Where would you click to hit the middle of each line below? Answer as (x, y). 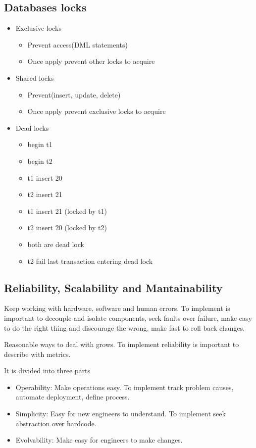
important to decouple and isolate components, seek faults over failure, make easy (128, 318)
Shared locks (35, 77)
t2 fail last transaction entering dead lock (90, 261)
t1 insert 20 (45, 177)
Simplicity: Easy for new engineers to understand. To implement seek (121, 414)
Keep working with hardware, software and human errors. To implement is (117, 308)
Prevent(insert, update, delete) (74, 94)
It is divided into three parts (47, 371)
